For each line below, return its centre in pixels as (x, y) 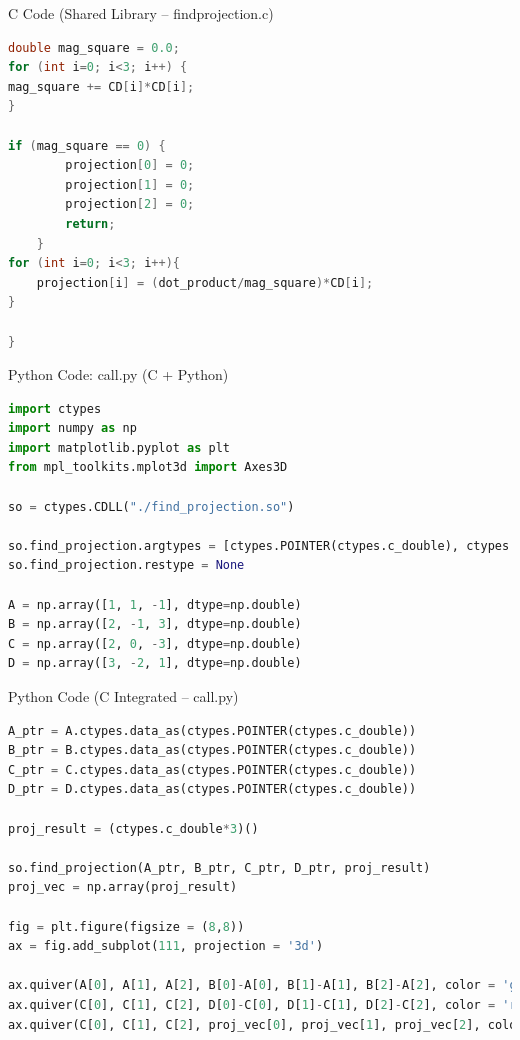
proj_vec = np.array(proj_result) (123, 887)
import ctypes (55, 408)
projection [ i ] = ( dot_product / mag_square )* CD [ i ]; (205, 282)
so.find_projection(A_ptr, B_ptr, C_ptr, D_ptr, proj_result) (219, 867)
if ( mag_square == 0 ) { (87, 145)
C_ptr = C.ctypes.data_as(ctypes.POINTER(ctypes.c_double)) (212, 769)
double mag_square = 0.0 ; (94, 47)
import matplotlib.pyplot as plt (119, 447)
